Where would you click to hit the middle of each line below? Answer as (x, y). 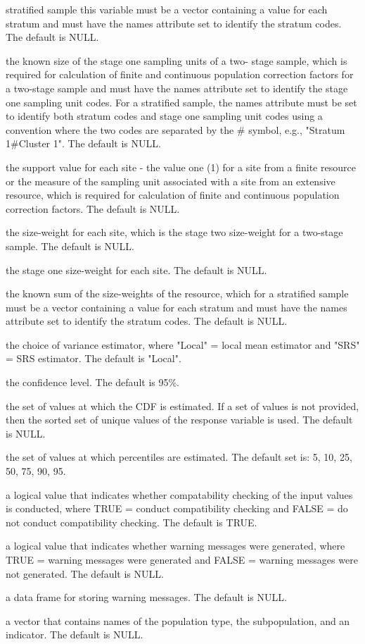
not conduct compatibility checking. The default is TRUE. (132, 522)
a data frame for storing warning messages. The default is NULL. (146, 597)
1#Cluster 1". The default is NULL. (83, 143)
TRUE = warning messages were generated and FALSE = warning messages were (182, 559)
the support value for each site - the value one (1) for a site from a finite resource (181, 167)
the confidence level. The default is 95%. (93, 382)
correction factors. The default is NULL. (93, 208)
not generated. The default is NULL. (85, 573)
